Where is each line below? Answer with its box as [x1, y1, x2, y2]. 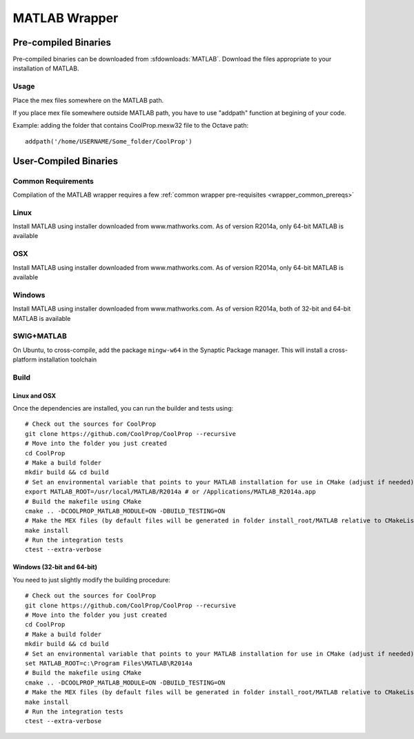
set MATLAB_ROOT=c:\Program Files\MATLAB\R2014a [25, 659, 193, 667]
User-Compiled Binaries [12, 155, 119, 167]
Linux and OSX [12, 391, 57, 400]
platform [12, 355, 37, 364]
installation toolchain [38, 355, 97, 364]
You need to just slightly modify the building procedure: [12, 575, 170, 584]
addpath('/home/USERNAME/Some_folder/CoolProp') [25, 137, 193, 145]
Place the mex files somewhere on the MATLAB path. [12, 96, 164, 104]
